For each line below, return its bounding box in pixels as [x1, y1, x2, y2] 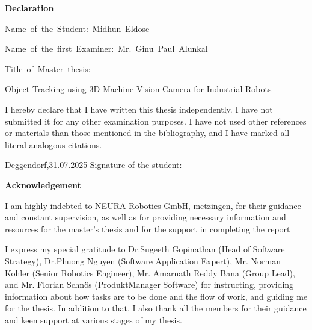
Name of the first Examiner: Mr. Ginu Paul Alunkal [5, 42, 208, 55]
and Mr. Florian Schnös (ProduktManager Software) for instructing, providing [5, 278, 294, 291]
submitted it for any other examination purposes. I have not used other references [5, 114, 307, 127]
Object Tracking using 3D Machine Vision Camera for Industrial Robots [5, 82, 272, 95]
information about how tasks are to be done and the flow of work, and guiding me [5, 290, 308, 302]
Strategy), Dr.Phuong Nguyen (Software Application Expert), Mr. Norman [5, 254, 281, 267]
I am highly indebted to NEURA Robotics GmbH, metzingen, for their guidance [5, 199, 301, 211]
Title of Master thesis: [5, 62, 91, 75]
